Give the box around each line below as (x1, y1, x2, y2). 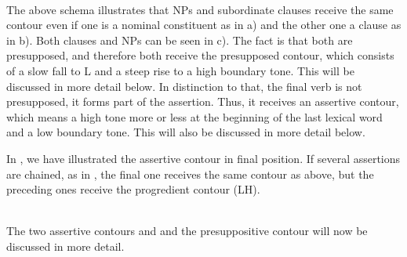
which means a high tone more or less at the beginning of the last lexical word (6, 108, 383, 125)
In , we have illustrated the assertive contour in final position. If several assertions (6, 150, 401, 166)
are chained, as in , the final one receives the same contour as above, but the (6, 165, 374, 182)
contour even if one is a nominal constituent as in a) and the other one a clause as (6, 16, 402, 33)
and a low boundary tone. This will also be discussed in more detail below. (6, 124, 365, 140)
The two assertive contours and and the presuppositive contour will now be (6, 223, 368, 239)
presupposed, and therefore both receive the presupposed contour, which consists (6, 47, 394, 63)
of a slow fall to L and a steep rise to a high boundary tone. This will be (6, 62, 354, 78)
